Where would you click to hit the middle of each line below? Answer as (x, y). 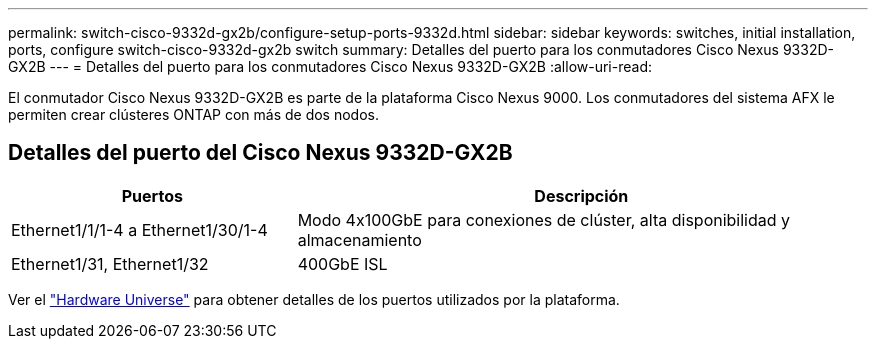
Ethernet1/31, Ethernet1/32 (110, 263)
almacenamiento (359, 239)
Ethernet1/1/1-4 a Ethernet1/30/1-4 (139, 229)
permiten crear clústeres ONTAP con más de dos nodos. (193, 114)
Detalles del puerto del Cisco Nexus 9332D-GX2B (260, 153)
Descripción (581, 195)
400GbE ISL (342, 263)
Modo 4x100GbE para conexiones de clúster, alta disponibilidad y (544, 219)
